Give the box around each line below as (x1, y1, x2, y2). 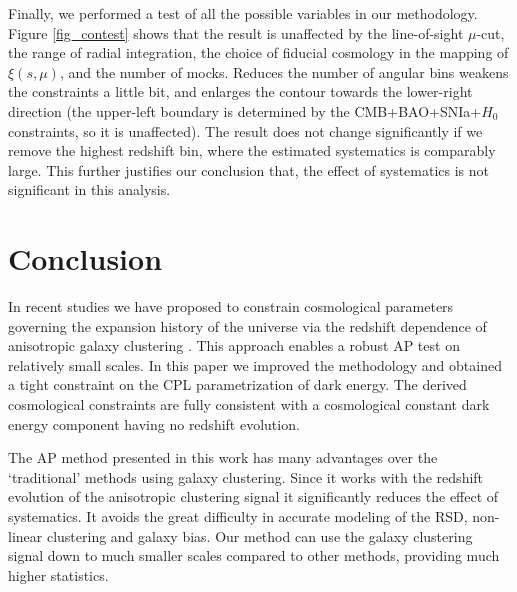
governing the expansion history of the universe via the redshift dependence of (8, 315, 487, 336)
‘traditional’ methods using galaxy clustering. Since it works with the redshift (8, 466, 484, 487)
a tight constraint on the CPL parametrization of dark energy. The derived (8, 374, 467, 395)
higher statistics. (8, 564, 109, 585)
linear (8, 525, 43, 546)
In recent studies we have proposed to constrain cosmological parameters (8, 296, 454, 317)
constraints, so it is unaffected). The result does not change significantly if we (8, 120, 483, 141)
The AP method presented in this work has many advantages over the (8, 447, 438, 468)
